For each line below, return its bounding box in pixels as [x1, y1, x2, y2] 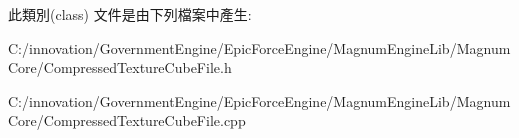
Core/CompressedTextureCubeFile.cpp [8, 110, 246, 131]
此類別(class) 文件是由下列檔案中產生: [8, 4, 252, 24]
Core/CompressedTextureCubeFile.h [8, 57, 232, 78]
